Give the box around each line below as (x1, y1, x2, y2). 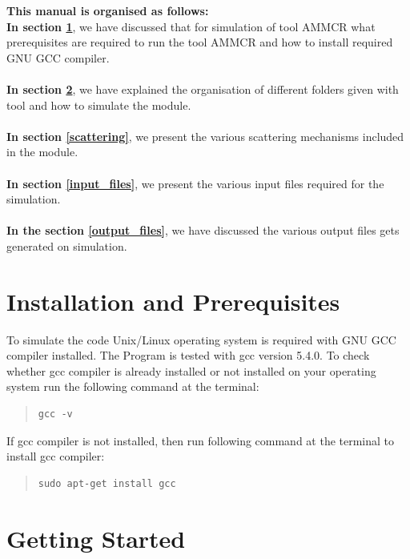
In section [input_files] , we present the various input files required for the (6, 175, 384, 191)
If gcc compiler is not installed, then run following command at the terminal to (6, 432, 395, 448)
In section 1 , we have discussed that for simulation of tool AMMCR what (6, 18, 376, 34)
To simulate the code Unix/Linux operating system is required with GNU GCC (6, 331, 396, 348)
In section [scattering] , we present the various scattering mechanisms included (6, 127, 404, 144)
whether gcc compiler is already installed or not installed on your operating (6, 362, 376, 379)
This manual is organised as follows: (6, 2, 209, 18)
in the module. (6, 143, 78, 160)
